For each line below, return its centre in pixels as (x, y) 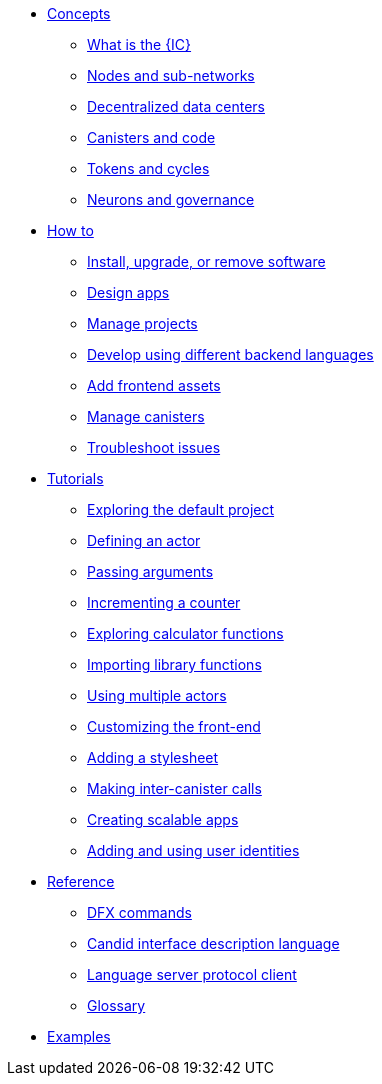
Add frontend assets (154, 385)
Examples (79, 1036)
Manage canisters (146, 416)
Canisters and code (151, 137)
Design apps (128, 292)
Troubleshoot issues (154, 447)
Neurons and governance (171, 199)
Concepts (79, 13)
